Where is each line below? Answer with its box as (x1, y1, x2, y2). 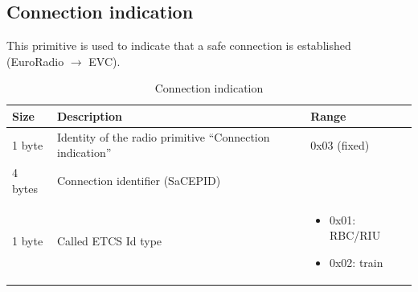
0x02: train (329, 253, 383, 270)
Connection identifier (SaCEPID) (57, 172, 221, 189)
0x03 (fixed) (310, 136, 370, 153)
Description (57, 107, 123, 124)
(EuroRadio (6, 52, 64, 69)
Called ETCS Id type (57, 232, 162, 249)
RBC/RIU (329, 227, 381, 244)
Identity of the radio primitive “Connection (57, 128, 270, 145)
